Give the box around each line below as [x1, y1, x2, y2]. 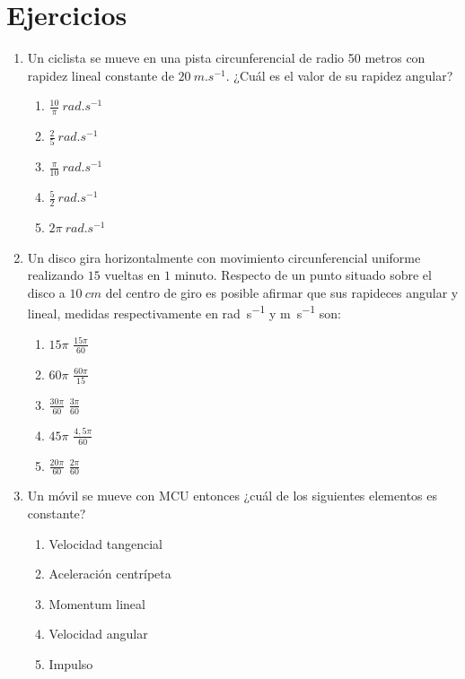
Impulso [48, 654, 93, 673]
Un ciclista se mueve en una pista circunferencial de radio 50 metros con [27, 48, 426, 67]
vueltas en [104, 266, 161, 284]
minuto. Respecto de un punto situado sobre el [174, 266, 432, 284]
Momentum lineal [48, 594, 145, 613]
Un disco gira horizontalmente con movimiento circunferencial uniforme [27, 248, 421, 266]
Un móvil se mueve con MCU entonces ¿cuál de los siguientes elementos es [27, 486, 437, 505]
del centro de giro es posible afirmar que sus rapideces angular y [105, 283, 459, 301]
